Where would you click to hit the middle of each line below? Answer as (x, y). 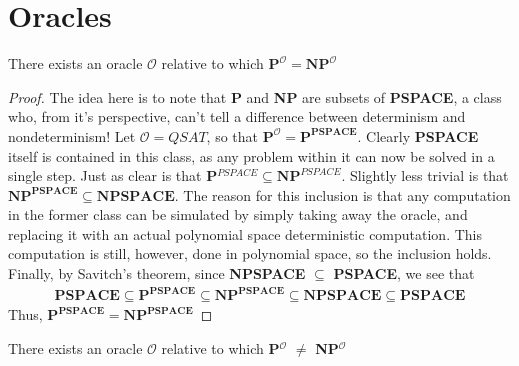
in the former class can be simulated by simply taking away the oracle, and (238, 214)
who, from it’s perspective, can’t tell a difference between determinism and (237, 116)
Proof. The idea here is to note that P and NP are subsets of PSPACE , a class (255, 96)
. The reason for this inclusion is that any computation (342, 194)
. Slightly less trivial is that (425, 175)
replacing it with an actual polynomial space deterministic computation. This (245, 233)
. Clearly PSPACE (418, 135)
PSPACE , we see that (404, 273)
